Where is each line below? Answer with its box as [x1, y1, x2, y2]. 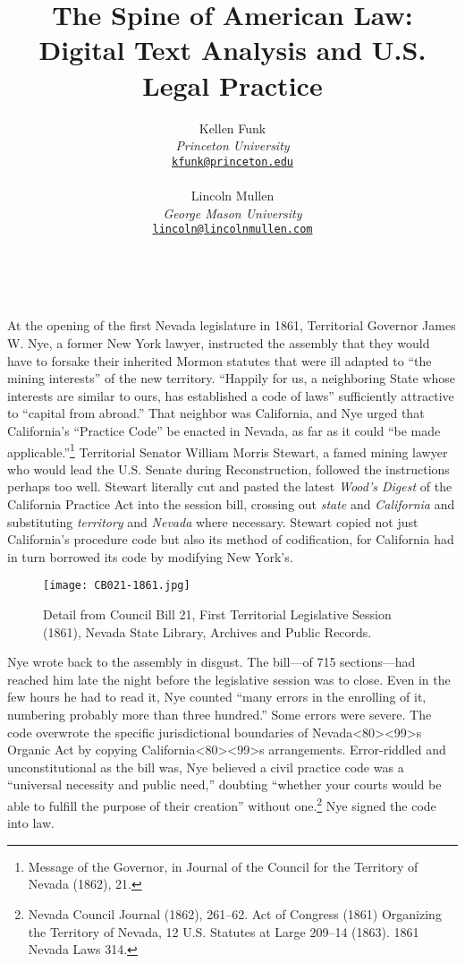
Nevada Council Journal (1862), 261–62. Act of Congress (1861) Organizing [28, 904, 442, 923]
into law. [7, 814, 55, 832]
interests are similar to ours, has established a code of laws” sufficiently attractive [7, 386, 454, 405]
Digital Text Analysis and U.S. [38, 31, 427, 68]
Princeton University [175, 136, 290, 155]
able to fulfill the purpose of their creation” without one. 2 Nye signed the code [7, 793, 436, 814]
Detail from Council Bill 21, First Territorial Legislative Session [43, 605, 392, 623]
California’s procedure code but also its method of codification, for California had [7, 530, 454, 549]
